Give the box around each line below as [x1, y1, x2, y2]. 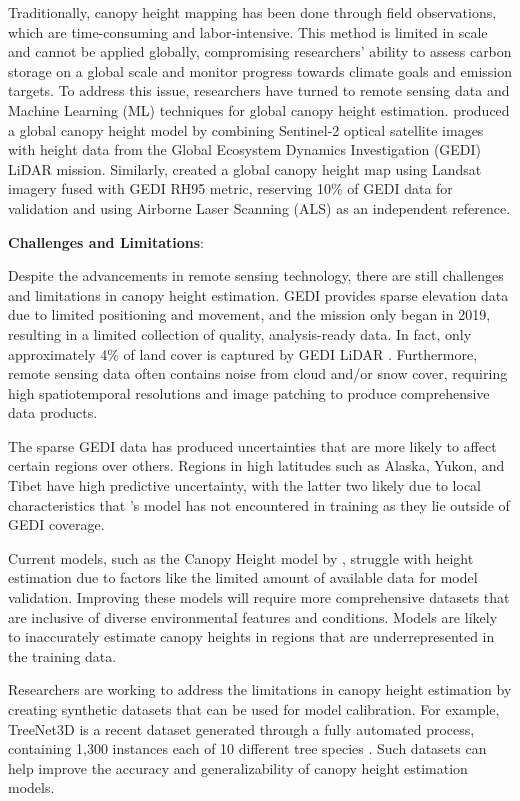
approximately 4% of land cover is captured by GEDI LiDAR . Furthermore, [8, 343, 478, 364]
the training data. [8, 645, 117, 666]
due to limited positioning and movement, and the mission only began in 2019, [8, 304, 491, 325]
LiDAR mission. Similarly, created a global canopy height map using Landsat [8, 158, 482, 179]
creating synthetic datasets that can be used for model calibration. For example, [8, 699, 500, 719]
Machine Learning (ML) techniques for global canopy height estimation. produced [8, 99, 510, 120]
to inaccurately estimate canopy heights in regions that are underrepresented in [8, 626, 495, 647]
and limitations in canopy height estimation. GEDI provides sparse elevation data [8, 284, 509, 305]
